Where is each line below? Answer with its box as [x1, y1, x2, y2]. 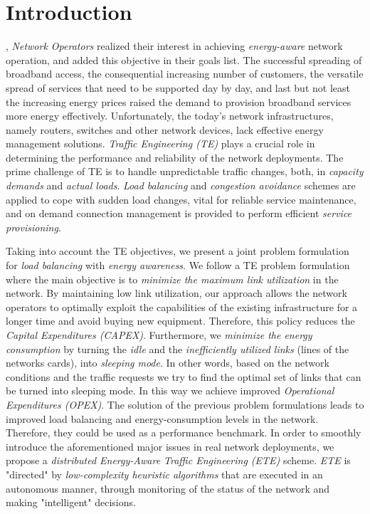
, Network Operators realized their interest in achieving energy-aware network [6, 38, 343, 53]
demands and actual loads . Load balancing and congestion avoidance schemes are [6, 178, 356, 193]
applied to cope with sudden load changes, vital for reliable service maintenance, [6, 192, 356, 206]
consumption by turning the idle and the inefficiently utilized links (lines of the [6, 341, 349, 356]
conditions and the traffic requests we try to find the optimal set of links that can [6, 369, 361, 384]
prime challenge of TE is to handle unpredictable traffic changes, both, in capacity [6, 164, 364, 179]
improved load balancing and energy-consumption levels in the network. [6, 411, 319, 426]
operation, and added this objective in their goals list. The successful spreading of [6, 52, 362, 67]
